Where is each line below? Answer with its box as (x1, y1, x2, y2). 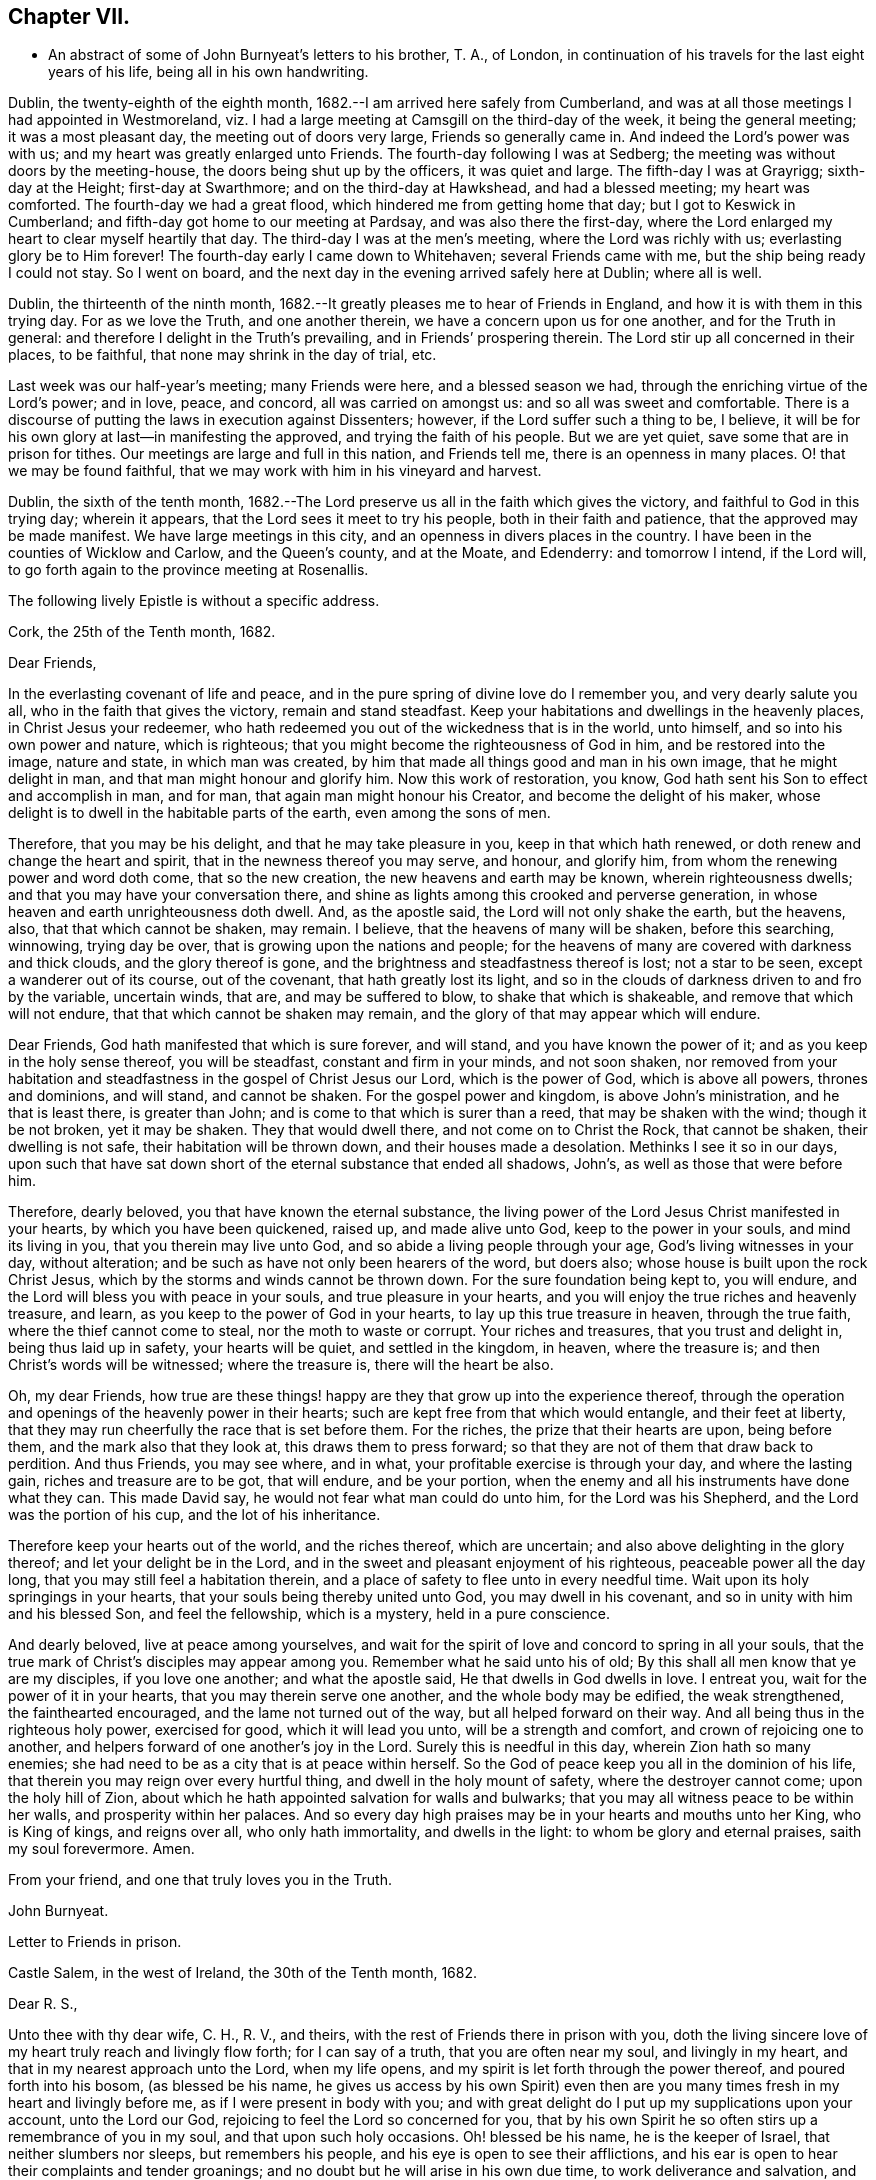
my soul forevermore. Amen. (8, 1840, 195, 1858)
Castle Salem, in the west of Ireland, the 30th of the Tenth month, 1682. (8, 1964, 477, 1982)
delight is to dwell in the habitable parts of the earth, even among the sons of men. (8, 804, 551, 822)
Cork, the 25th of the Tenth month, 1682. (8, 623, 276, 641)
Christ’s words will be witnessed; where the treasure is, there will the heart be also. (8, 1356, 554, 1374)
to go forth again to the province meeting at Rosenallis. (8, 561, 369, 579)
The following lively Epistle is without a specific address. (8, 592, 380, 610)
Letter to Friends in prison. (8, 1933, 182, 1951)
